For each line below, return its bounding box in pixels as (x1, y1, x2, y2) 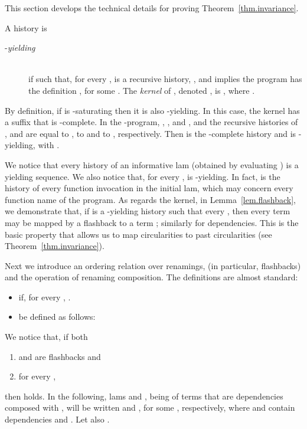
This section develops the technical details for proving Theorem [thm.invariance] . (5, 2, 299, 14)
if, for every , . (18, 290, 71, 303)
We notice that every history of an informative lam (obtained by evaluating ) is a (5, 158, 299, 171)
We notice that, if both (5, 330, 88, 343)
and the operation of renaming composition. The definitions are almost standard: (5, 271, 298, 283)
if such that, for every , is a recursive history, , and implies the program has (28, 73, 302, 85)
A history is (5, 21, 47, 34)
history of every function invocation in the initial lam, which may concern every (5, 182, 293, 194)
